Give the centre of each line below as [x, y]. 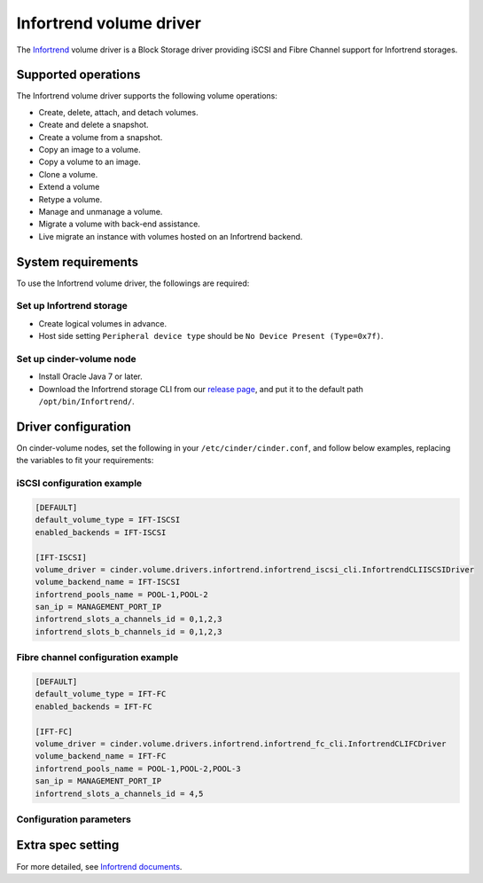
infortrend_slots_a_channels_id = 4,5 [119, 793]
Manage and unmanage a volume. [101, 211]
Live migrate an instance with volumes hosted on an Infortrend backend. [171, 236]
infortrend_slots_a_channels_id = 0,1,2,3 [129, 619]
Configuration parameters [74, 819]
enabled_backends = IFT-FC [93, 706]
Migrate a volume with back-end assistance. [120, 224]
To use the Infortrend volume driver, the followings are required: [133, 283]
